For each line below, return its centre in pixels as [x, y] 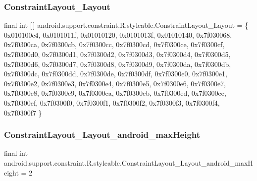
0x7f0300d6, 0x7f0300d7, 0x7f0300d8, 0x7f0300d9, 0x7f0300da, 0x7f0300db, [118, 64]
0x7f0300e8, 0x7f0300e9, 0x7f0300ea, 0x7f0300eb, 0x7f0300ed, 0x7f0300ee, [115, 93]
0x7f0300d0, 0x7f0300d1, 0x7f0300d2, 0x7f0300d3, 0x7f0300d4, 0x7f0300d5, [117, 54]
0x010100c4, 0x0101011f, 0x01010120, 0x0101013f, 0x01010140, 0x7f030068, [118, 34]
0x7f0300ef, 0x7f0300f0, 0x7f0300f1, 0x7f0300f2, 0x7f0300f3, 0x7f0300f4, [112, 102]
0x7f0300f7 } [23, 112]
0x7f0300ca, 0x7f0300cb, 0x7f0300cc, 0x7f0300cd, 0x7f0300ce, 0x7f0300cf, [114, 44]
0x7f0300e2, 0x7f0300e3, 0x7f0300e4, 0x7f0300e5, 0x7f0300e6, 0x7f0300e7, [115, 83]
